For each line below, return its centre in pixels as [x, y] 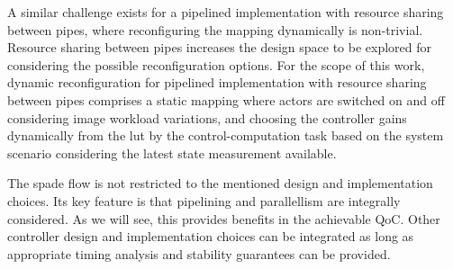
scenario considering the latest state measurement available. [172, 152]
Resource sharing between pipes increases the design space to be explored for [220, 47]
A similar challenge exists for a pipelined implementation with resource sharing [226, 12]
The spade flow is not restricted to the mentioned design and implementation [220, 183]
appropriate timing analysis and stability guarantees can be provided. [199, 253]
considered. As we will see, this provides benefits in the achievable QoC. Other [224, 218]
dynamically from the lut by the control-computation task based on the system [226, 135]
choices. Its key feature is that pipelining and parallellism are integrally [204, 200]
